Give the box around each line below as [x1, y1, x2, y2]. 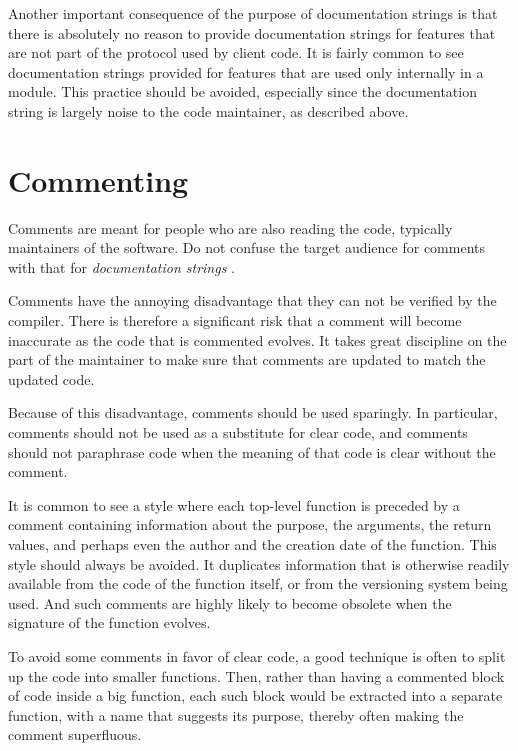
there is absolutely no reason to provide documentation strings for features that [8, 22, 496, 43]
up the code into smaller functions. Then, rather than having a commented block [8, 665, 505, 686]
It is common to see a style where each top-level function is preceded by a [8, 494, 460, 515]
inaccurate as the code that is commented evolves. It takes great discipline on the [8, 329, 507, 350]
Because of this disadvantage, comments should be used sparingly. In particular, [8, 402, 498, 423]
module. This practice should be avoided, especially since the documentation [8, 81, 477, 102]
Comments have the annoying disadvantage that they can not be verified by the [8, 290, 497, 311]
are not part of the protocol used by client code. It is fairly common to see [8, 42, 464, 63]
